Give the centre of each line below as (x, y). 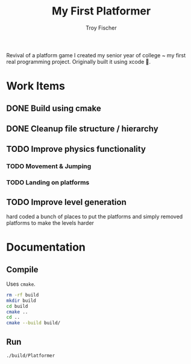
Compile (22, 269)
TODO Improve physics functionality (76, 149)
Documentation (46, 247)
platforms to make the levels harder (50, 223)
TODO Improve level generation (66, 202)
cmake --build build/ (33, 323)
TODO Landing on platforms (48, 183)
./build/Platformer (31, 356)
